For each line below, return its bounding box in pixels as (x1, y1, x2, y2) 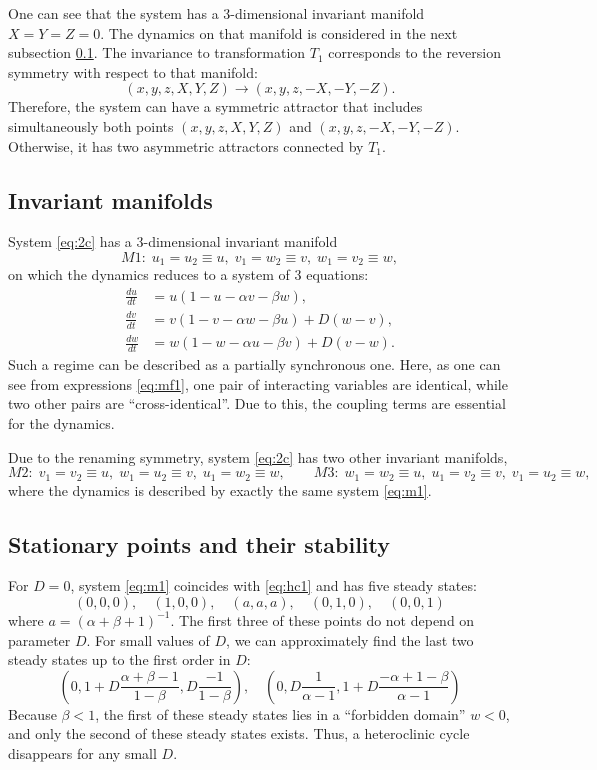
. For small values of (86, 629, 210, 650)
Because (8, 703, 57, 724)
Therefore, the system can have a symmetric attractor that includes (8, 96, 423, 117)
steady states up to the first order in (8, 649, 231, 670)
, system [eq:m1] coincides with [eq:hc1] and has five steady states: (70, 575, 477, 596)
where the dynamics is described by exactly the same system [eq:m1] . (8, 479, 432, 500)
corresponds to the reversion (328, 42, 501, 63)
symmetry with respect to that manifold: (8, 61, 258, 82)
